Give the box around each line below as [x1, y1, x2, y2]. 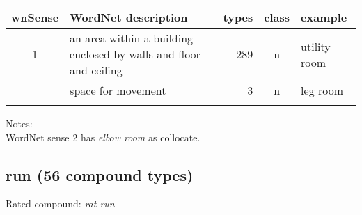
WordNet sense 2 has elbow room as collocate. [6, 129, 200, 144]
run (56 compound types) [6, 164, 194, 185]
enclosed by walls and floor [70, 46, 200, 62]
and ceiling [70, 62, 123, 78]
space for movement [70, 82, 166, 98]
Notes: [6, 116, 33, 130]
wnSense [11, 9, 59, 25]
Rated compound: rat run [6, 196, 115, 211]
